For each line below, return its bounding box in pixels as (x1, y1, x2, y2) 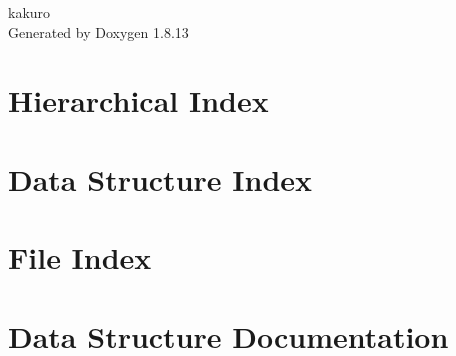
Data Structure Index (8, 158, 313, 199)
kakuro (8, 2, 51, 22)
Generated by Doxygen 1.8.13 (8, 21, 189, 42)
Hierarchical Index (8, 80, 269, 121)
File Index (8, 237, 152, 278)
